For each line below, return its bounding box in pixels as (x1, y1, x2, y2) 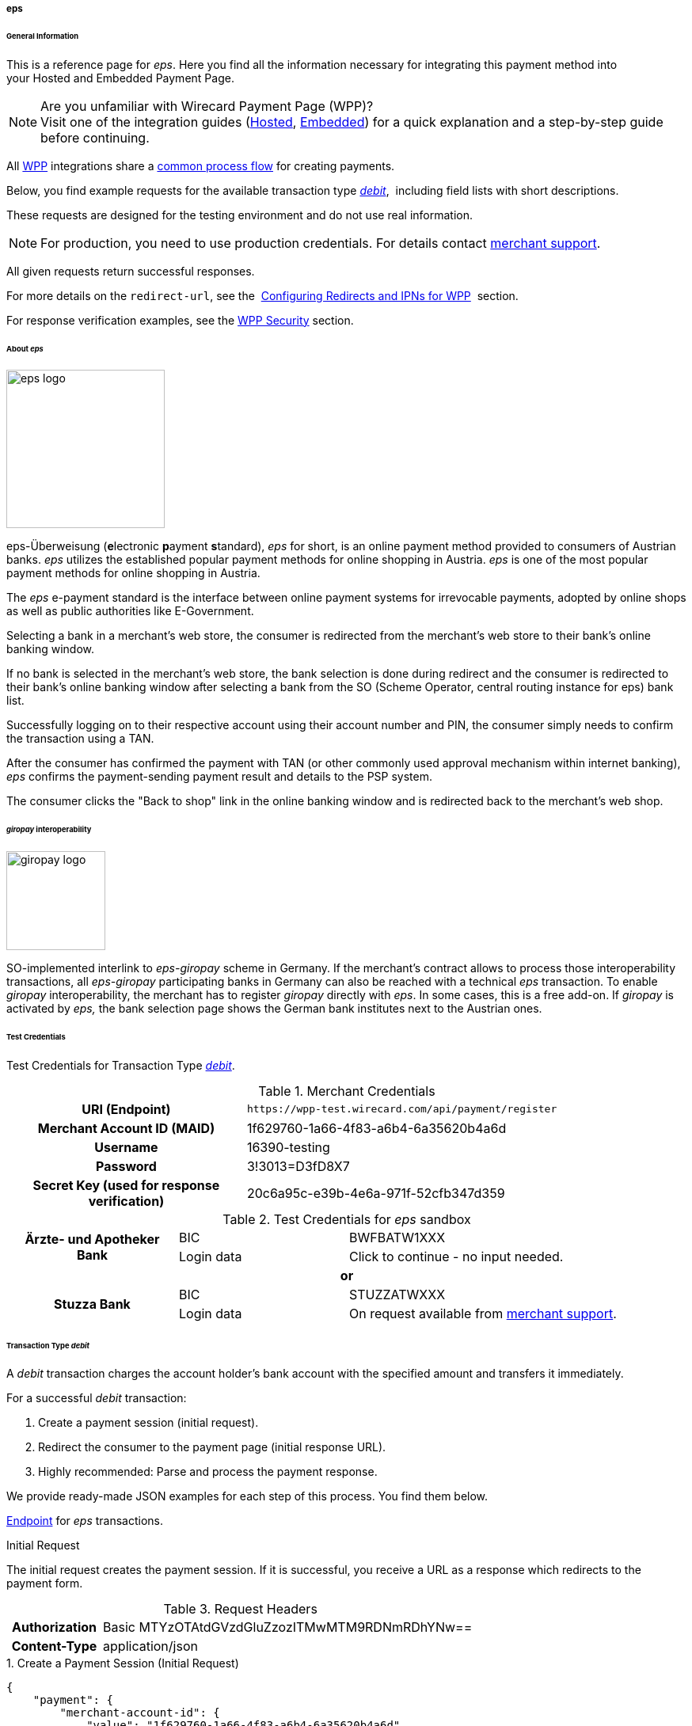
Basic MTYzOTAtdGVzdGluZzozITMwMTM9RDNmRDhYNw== (103, 1619, 473, 1636)
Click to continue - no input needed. (349, 1248, 564, 1264)
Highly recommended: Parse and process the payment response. (38, 1465, 378, 1479)
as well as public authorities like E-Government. (6, 604, 254, 618)
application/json (103, 1638, 198, 1655)
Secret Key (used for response (32, 1177, 220, 1193)
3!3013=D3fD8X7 (246, 1158, 350, 1174)
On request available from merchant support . (349, 1305, 617, 1321)
